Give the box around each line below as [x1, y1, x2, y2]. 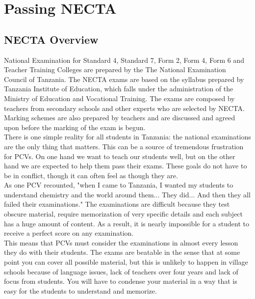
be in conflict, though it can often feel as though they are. [4, 170, 178, 180]
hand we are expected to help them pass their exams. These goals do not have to [4, 161, 247, 171]
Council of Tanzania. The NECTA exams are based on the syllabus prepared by [4, 74, 244, 84]
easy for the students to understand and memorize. [4, 285, 157, 296]
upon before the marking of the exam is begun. [4, 122, 146, 132]
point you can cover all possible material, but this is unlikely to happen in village [4, 257, 248, 267]
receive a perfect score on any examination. [4, 228, 134, 238]
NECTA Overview [4, 31, 99, 47]
